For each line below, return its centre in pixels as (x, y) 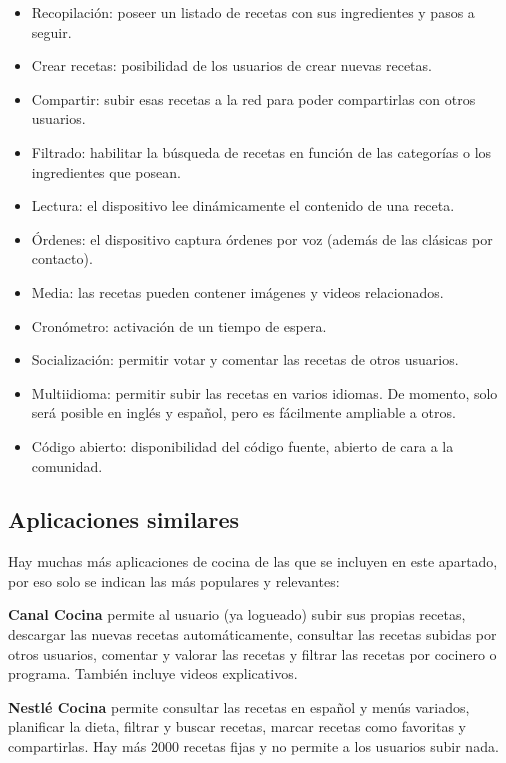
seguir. (51, 31)
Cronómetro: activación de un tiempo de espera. (179, 325)
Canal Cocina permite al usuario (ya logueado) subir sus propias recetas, (237, 614)
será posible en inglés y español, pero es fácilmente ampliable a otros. (243, 412)
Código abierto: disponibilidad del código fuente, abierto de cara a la (242, 445)
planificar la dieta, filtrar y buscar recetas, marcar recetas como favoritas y (237, 726)
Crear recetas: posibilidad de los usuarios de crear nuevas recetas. (231, 65)
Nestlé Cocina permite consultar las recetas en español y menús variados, (239, 706)
